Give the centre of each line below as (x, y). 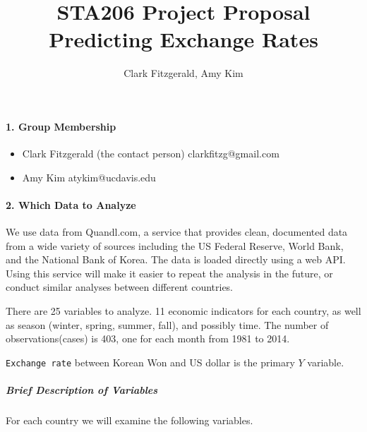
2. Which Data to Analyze (71, 204)
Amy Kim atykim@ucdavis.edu (89, 177)
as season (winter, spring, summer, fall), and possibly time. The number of (167, 324)
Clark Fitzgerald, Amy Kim (183, 73)
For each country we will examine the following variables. (130, 420)
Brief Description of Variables (82, 390)
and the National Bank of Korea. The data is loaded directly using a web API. (176, 259)
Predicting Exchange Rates (183, 39)
